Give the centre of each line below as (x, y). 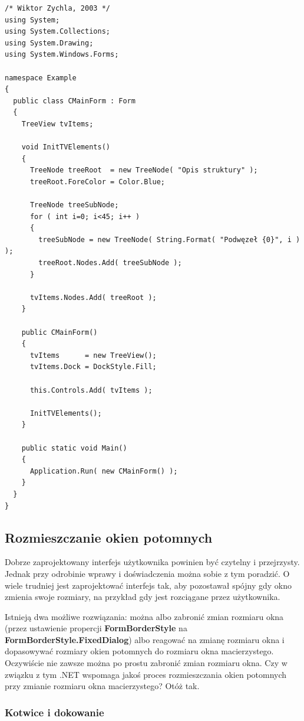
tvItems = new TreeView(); (93, 355)
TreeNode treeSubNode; (74, 205)
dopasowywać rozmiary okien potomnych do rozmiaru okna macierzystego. (139, 651)
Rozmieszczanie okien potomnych (109, 537)
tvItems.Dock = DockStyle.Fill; (93, 367)
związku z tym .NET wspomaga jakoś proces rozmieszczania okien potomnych (146, 674)
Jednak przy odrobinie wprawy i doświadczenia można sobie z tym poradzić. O (147, 573)
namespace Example (41, 78)
